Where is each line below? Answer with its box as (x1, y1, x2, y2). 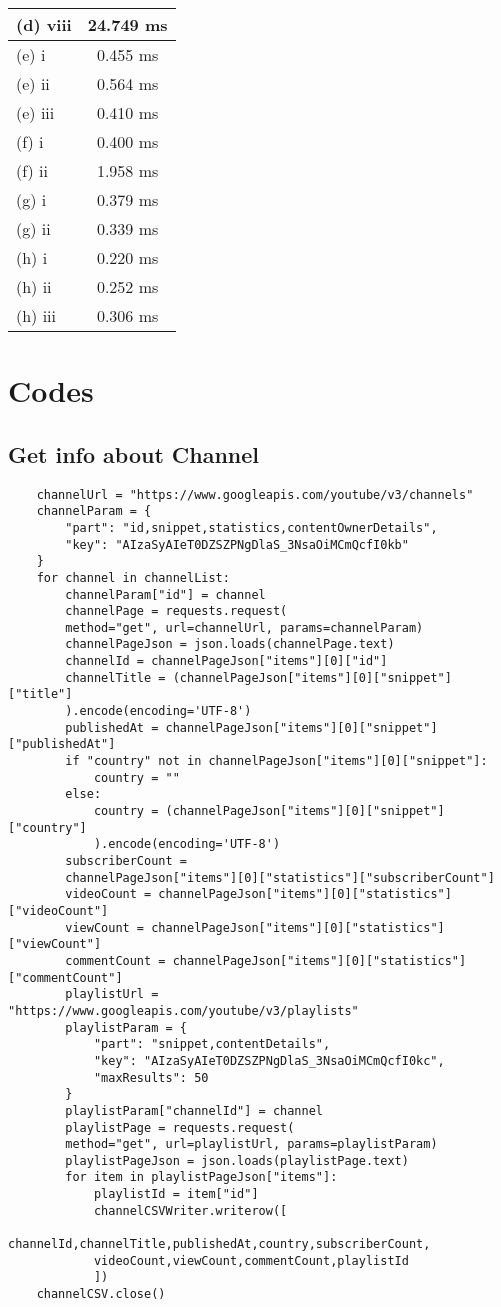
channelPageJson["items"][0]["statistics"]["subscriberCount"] (65, 870, 495, 885)
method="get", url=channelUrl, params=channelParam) (65, 620, 424, 635)
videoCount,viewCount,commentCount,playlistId (93, 1253, 409, 1268)
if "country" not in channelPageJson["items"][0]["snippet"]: (65, 754, 488, 769)
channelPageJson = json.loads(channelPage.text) (65, 637, 395, 652)
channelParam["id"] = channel (65, 587, 266, 602)
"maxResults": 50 (93, 1070, 209, 1085)
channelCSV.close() (36, 1287, 166, 1302)
